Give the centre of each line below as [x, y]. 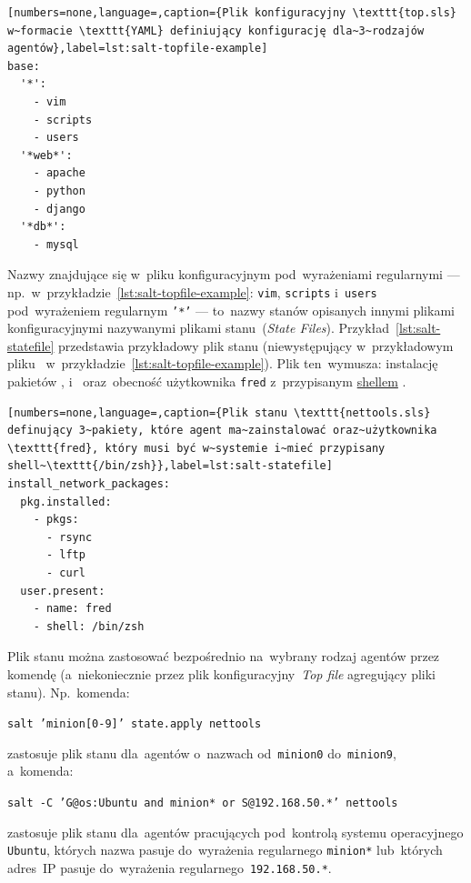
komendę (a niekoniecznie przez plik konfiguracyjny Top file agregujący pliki [221, 673]
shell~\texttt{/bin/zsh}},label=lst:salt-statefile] [170, 466]
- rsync [69, 537]
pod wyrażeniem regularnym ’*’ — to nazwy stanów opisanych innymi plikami [231, 310]
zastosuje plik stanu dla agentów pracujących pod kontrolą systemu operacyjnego [235, 832]
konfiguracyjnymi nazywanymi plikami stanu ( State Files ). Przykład [199, 328]
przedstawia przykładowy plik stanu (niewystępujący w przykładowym [256, 345]
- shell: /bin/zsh [89, 626]
